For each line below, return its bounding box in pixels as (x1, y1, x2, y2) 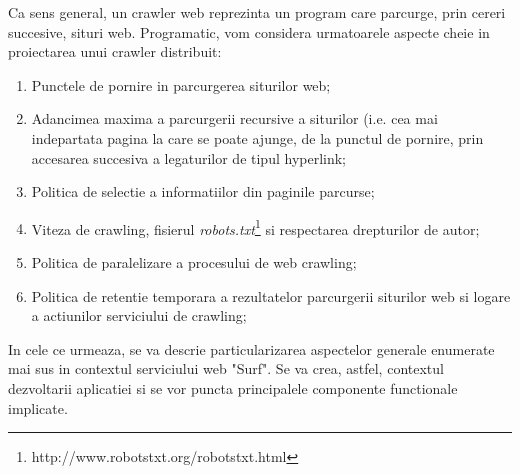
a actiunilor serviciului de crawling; (31, 305, 247, 326)
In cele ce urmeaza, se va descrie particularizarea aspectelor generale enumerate (8, 338, 495, 359)
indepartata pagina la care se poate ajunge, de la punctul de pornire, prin (31, 127, 484, 148)
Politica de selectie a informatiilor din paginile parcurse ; (31, 181, 375, 202)
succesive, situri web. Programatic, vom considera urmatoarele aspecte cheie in (8, 21, 490, 42)
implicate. (8, 397, 68, 418)
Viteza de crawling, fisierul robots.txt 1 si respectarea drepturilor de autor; (31, 215, 480, 239)
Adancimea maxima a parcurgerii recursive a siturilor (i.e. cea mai (31, 108, 438, 129)
